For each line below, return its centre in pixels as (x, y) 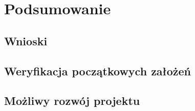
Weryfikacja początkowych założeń (98, 71)
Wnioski (26, 40)
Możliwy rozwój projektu (72, 101)
